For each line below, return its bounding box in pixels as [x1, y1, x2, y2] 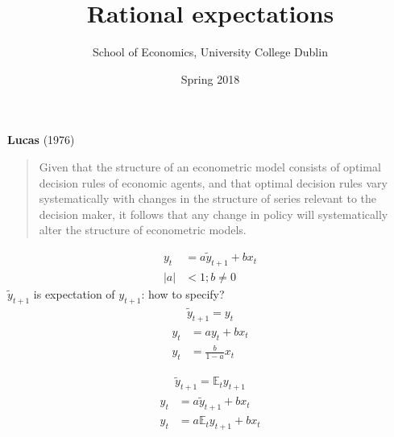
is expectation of [33, 285, 115, 302]
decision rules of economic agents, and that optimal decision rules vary [39, 174, 388, 191]
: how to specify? [141, 285, 225, 302]
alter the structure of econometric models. [39, 221, 247, 238]
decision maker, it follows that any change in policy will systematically [39, 205, 388, 222]
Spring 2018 [180, 70, 240, 87]
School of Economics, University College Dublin [93, 43, 328, 60]
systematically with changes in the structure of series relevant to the [39, 190, 377, 207]
